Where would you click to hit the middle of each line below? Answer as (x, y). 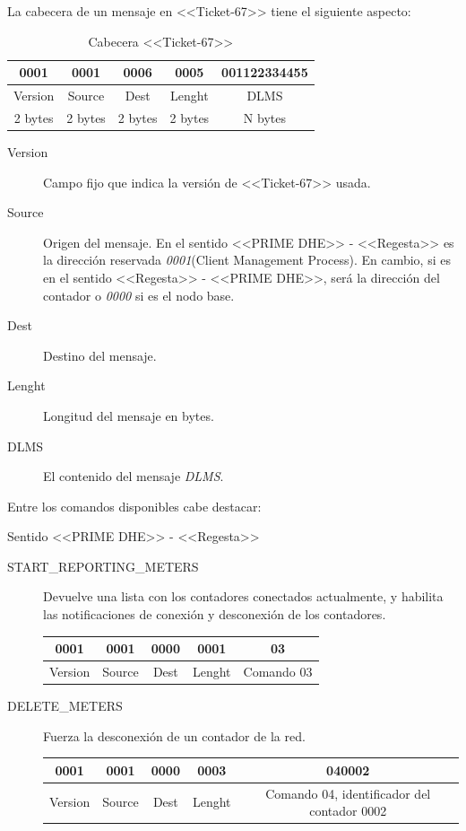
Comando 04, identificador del (348, 793)
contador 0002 (348, 811)
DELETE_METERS (65, 706)
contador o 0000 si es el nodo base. (139, 295)
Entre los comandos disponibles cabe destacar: (134, 506)
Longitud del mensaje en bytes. (129, 415)
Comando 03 (278, 671)
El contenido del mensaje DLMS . (134, 476)
